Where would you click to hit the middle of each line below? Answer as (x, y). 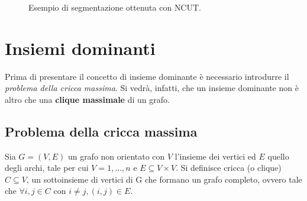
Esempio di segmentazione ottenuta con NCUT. (115, 7)
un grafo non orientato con (116, 156)
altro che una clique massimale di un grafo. (87, 99)
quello (278, 156)
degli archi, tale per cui (47, 168)
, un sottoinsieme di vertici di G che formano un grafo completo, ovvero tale (164, 179)
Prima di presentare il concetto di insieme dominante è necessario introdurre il (147, 76)
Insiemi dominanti (80, 48)
